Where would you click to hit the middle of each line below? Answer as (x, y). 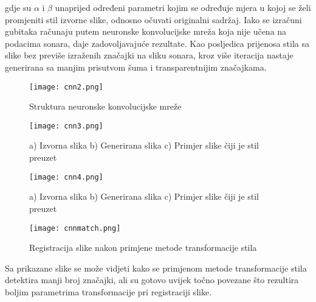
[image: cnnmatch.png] (75, 228)
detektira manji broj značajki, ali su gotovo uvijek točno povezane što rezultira (152, 280)
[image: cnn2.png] (66, 87)
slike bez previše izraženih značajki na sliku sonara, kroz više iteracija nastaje (149, 55)
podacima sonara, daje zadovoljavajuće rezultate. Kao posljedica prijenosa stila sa (157, 43)
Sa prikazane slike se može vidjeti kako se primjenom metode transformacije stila (156, 268)
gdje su (18, 7)
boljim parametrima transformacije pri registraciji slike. (108, 291)
